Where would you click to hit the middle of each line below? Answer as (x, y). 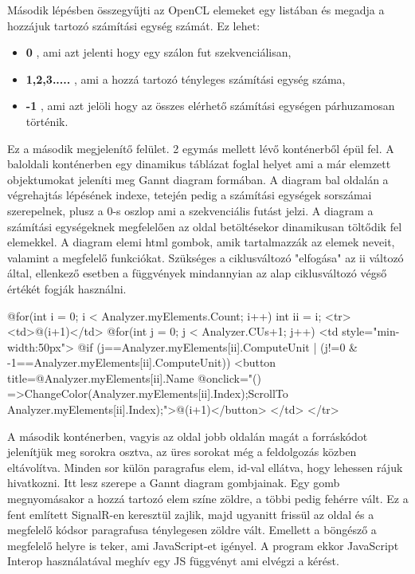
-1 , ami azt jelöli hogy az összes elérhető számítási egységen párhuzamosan (210, 106)
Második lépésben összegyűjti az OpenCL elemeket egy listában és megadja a (196, 10)
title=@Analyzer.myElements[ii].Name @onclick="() (135, 377)
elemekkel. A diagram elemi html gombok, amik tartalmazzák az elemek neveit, (201, 242)
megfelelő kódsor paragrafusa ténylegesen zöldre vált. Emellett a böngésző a (192, 530)
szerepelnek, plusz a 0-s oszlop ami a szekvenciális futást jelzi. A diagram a (190, 210)
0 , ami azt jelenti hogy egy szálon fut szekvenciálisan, (159, 52)
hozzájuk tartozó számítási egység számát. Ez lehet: (134, 25)
